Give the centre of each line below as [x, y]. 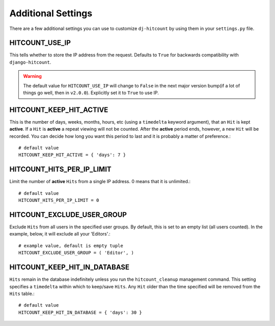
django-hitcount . [30, 62]
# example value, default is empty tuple [71, 246]
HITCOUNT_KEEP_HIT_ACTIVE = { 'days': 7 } [72, 155]
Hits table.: [22, 293]
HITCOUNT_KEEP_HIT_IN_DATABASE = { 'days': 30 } [80, 312]
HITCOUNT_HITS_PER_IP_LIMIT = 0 [59, 200]
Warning [32, 76]
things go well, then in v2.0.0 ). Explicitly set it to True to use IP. [91, 93]
